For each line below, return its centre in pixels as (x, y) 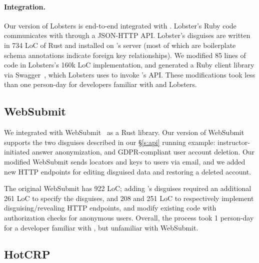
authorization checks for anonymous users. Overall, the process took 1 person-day (129, 217)
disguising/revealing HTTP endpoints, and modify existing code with (110, 208)
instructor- (234, 142)
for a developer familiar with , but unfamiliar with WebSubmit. (101, 227)
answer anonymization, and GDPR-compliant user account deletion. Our (143, 152)
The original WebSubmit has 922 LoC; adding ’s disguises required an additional (128, 188)
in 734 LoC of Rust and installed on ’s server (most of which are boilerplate (120, 45)
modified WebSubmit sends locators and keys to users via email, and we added (125, 161)
